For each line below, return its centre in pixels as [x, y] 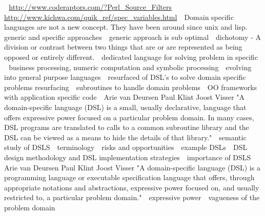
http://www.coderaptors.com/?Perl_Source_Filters [90, 7]
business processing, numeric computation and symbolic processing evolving [130, 67]
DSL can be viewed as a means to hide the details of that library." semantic [125, 137]
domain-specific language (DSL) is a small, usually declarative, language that [125, 107]
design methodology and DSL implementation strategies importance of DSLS [128, 157]
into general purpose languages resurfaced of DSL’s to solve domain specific [125, 77]
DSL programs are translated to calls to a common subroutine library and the [127, 127]
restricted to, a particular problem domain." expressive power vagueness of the [132, 197]
